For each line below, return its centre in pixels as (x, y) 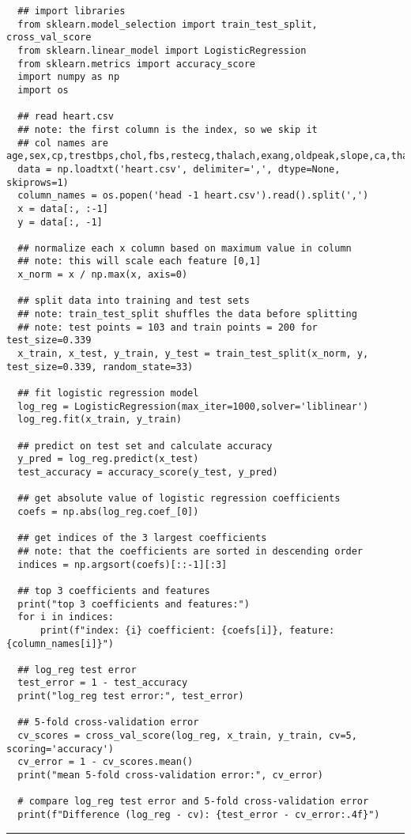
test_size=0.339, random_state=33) (100, 367)
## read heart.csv (66, 117)
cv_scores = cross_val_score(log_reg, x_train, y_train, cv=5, (187, 736)
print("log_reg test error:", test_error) (131, 696)
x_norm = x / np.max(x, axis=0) (103, 275)
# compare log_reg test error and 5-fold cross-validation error (193, 802)
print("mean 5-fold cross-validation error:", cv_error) (170, 776)
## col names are (63, 143)
